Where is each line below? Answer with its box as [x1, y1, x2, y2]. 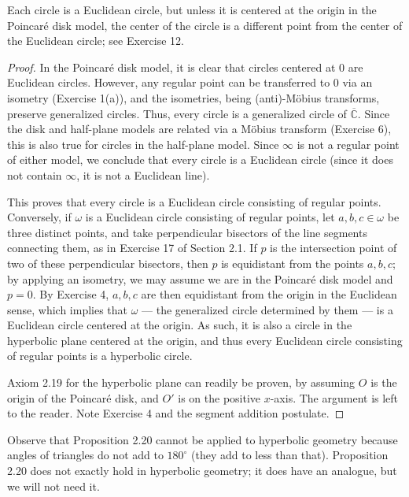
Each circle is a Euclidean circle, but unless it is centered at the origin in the [7, 2, 377, 17]
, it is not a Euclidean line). [76, 166, 210, 183]
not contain [7, 166, 62, 183]
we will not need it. [7, 477, 100, 494]
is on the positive [178, 389, 261, 406]
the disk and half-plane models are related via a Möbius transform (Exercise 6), [7, 121, 392, 137]
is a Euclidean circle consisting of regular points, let [85, 209, 335, 225]
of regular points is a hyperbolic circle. [7, 347, 193, 364]
